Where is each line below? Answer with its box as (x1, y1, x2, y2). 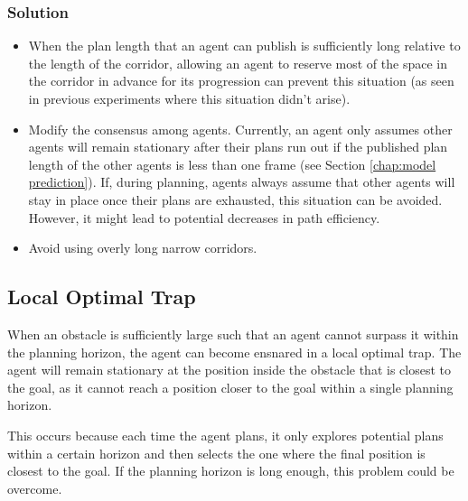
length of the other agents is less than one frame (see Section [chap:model (28, 154, 436, 173)
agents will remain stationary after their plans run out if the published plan (28, 137, 448, 156)
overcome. (7, 478, 62, 497)
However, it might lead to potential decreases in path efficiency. (28, 208, 380, 227)
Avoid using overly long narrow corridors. (28, 238, 257, 257)
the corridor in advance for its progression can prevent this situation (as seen (28, 71, 454, 90)
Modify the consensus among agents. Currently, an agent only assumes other (28, 119, 453, 138)
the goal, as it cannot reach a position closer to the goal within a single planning (7, 377, 454, 396)
